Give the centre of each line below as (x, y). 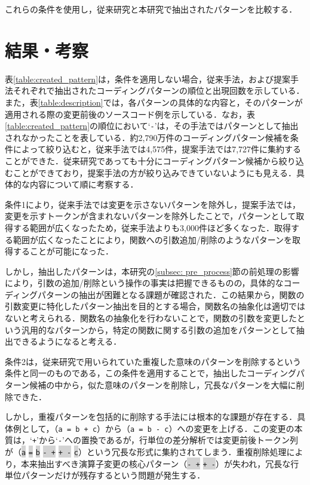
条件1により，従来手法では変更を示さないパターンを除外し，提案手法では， (153, 204)
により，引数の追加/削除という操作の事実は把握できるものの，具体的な (144, 283)
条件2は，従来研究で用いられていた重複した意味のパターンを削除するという (153, 361)
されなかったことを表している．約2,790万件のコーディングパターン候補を (148, 137)
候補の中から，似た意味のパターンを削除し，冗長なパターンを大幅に (163, 385)
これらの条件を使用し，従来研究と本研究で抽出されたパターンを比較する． (151, 9)
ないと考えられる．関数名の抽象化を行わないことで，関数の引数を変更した (151, 318)
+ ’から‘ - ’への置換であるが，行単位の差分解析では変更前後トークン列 (165, 440)
